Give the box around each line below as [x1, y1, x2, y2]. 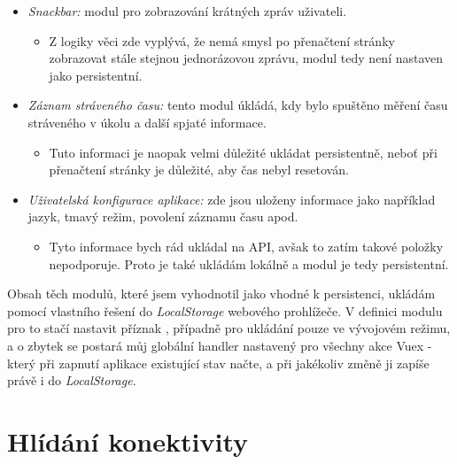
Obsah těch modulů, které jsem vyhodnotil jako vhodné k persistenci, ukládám [7, 284, 436, 303]
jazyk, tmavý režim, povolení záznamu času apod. [27, 207, 298, 226]
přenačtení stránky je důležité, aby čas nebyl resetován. [49, 160, 349, 179]
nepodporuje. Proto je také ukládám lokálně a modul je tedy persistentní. [49, 254, 449, 273]
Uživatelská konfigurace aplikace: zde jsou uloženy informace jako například [27, 189, 436, 208]
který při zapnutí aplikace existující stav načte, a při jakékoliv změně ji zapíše [7, 353, 430, 372]
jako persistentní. [49, 66, 143, 84]
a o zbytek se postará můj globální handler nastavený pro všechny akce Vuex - [7, 336, 432, 354]
